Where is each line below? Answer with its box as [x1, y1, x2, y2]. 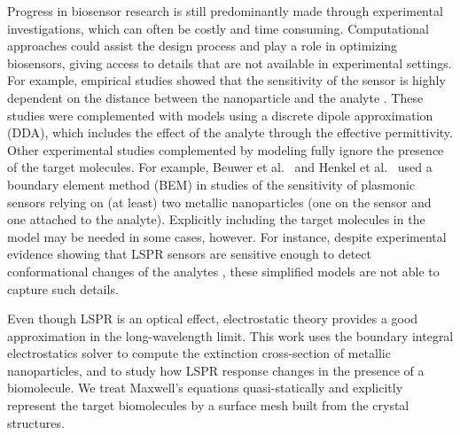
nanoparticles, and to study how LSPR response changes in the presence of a [7, 361, 425, 379]
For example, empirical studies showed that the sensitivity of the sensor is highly [7, 71, 446, 89]
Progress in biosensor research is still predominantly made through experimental [7, 2, 443, 19]
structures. [7, 413, 65, 431]
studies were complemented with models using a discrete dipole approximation [7, 105, 433, 124]
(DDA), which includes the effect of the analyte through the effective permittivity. [7, 123, 453, 142]
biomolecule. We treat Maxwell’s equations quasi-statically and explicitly [7, 378, 403, 397]
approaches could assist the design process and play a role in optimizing [7, 36, 398, 55]
